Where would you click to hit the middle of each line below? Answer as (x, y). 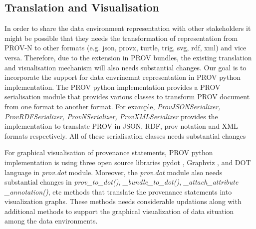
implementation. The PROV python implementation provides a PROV (113, 87)
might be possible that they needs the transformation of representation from (121, 38)
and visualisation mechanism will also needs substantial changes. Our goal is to (126, 67)
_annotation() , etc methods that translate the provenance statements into (118, 191)
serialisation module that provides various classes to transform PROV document (127, 97)
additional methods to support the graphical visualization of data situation (119, 211)
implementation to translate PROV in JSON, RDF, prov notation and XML (121, 126)
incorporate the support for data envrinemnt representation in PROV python (123, 77)
